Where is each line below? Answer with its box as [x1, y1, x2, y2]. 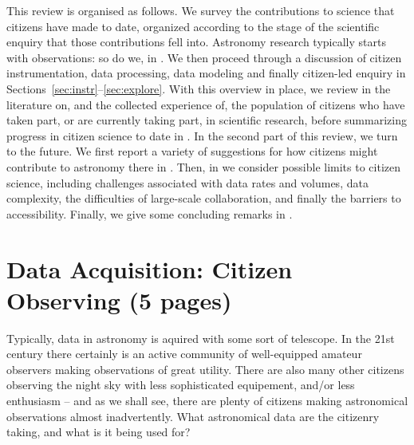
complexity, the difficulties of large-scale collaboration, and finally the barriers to [6, 190, 401, 207]
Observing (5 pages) [6, 283, 232, 316]
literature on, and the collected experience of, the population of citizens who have [6, 96, 405, 112]
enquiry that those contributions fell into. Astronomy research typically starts [6, 33, 386, 50]
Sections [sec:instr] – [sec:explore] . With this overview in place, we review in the [6, 80, 391, 96]
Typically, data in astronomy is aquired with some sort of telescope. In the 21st [6, 329, 395, 346]
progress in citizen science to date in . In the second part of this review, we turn [6, 127, 398, 144]
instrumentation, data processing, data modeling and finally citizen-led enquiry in [6, 65, 406, 81]
